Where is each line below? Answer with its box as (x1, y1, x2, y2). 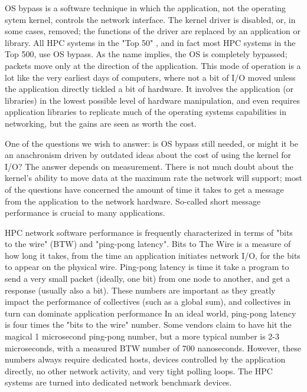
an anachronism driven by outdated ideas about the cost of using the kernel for (5, 149, 292, 161)
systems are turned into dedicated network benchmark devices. (5, 376, 232, 388)
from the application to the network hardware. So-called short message (5, 195, 261, 207)
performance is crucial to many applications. (5, 206, 165, 219)
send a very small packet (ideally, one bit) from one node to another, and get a (5, 272, 290, 285)
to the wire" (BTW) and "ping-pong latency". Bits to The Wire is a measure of (5, 238, 291, 250)
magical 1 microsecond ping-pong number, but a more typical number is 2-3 (5, 330, 280, 342)
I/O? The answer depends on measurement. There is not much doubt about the (5, 160, 293, 172)
